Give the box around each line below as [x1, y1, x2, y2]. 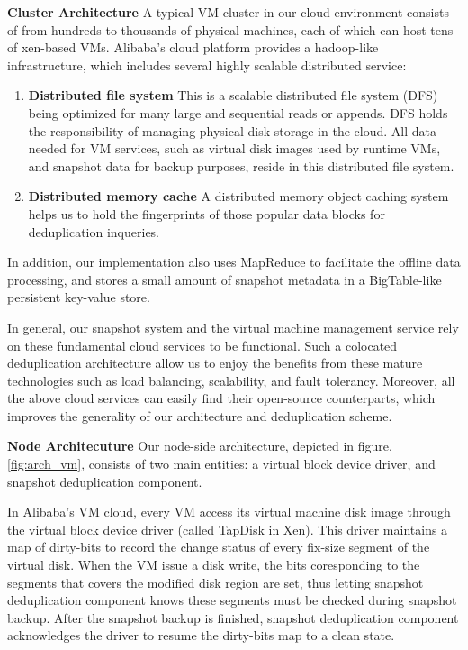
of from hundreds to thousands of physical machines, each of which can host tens [7, 20, 454, 39]
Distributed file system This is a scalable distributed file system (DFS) [28, 86, 438, 105]
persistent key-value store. [7, 288, 150, 307]
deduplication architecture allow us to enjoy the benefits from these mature [7, 353, 423, 372]
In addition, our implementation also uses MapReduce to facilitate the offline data [7, 252, 461, 271]
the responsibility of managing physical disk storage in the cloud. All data [28, 121, 436, 140]
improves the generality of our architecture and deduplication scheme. [7, 406, 392, 425]
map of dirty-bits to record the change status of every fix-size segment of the [7, 537, 430, 556]
